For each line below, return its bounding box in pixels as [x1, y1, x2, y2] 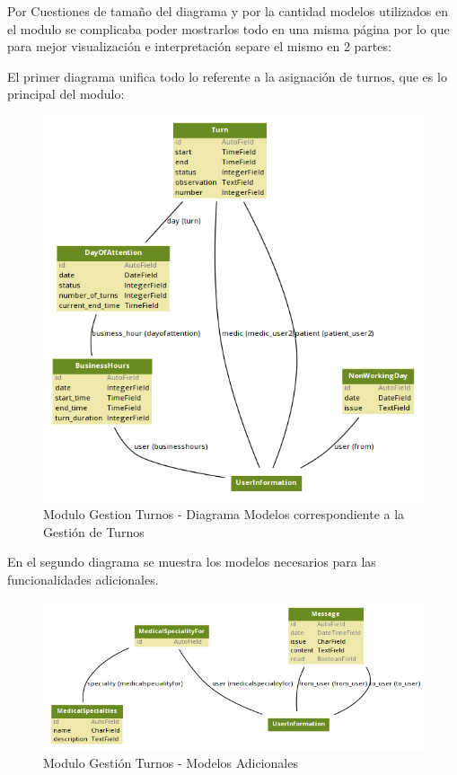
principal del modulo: [7, 84, 125, 103]
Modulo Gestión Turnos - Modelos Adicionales [43, 753, 298, 771]
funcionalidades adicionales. [7, 569, 159, 588]
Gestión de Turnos [43, 522, 145, 541]
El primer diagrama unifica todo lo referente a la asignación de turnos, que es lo [7, 66, 447, 85]
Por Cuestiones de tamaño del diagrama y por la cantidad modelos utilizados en [7, 2, 449, 20]
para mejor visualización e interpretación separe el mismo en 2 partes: [7, 37, 391, 56]
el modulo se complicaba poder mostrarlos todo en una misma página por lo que [7, 19, 450, 38]
